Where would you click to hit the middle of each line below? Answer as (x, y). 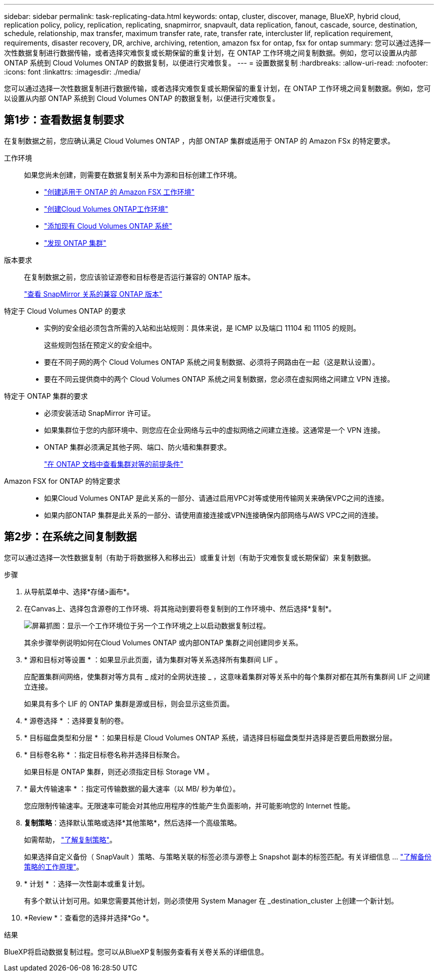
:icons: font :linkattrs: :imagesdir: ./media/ (72, 72)
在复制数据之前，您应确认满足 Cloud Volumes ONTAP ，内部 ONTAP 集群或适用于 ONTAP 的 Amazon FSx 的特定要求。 (199, 141)
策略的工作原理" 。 (54, 866)
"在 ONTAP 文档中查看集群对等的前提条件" (114, 464)
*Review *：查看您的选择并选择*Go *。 (89, 917)
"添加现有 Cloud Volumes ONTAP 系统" (108, 226)
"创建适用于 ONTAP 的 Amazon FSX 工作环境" (119, 192)
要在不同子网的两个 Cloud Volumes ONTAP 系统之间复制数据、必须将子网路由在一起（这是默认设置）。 (212, 362)
